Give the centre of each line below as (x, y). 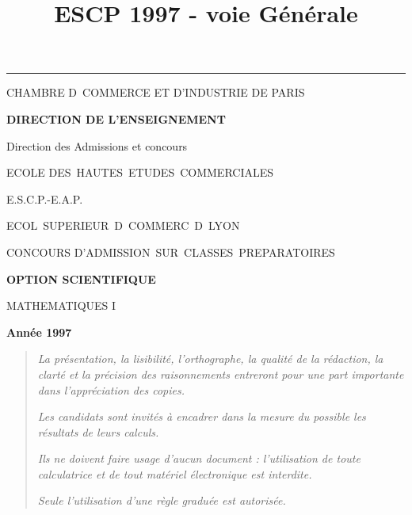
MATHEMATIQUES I (61, 305)
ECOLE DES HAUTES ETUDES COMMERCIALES (140, 172)
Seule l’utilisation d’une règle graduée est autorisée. (162, 500)
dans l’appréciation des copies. (111, 389)
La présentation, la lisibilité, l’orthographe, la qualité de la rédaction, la (210, 359)
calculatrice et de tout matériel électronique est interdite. (175, 473)
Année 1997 (39, 332)
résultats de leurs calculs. (98, 431)
